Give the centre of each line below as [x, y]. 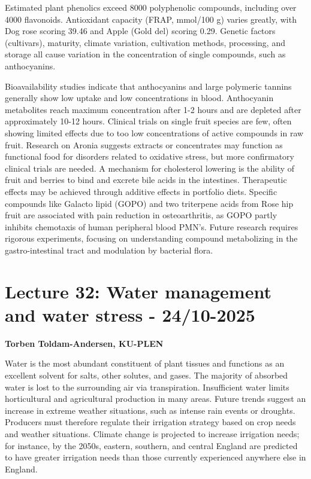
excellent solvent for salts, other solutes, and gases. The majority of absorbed [147, 375]
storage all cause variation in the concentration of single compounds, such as [145, 54]
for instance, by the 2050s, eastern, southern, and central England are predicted [151, 445]
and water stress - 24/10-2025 [130, 314]
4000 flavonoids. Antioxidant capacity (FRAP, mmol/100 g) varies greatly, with [151, 19]
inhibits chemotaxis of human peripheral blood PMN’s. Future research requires [152, 226]
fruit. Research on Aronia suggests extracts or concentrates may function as [144, 144]
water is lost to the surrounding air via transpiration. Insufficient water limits [147, 387]
